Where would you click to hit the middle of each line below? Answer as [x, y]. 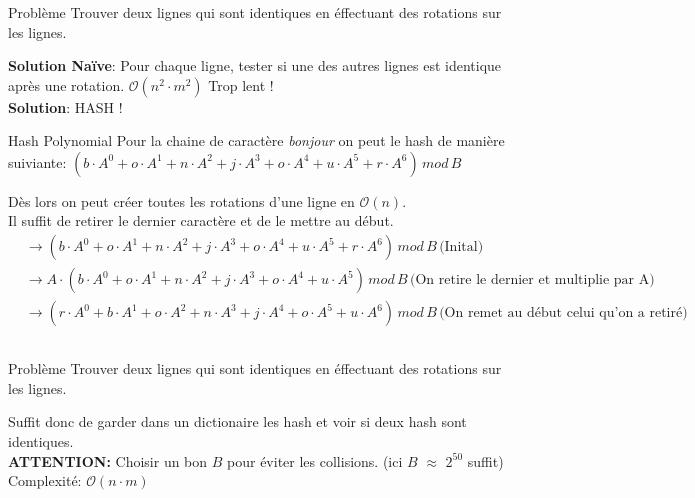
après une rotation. [66, 84]
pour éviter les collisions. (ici [315, 460]
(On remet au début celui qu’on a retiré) [563, 313]
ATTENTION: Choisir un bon [108, 460]
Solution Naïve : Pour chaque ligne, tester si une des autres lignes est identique [255, 65]
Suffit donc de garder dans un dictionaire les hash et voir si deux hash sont [237, 421]
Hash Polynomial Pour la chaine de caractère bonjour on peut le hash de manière [256, 140]
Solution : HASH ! [65, 106]
